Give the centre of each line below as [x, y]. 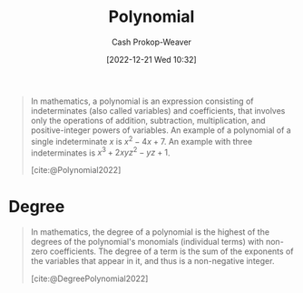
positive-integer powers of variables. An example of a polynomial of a [161, 130]
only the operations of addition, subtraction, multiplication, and [148, 120]
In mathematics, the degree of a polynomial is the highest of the [150, 232]
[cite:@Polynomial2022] [76, 170]
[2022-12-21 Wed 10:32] [151, 59]
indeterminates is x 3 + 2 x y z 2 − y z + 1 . [100, 152]
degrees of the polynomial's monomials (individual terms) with [147, 242]
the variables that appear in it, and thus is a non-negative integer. [152, 261]
